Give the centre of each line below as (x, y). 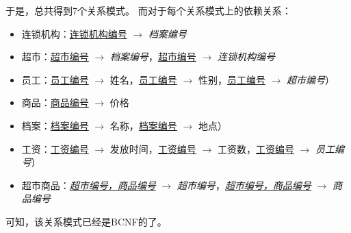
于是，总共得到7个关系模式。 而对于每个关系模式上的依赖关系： (148, 10)
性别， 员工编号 (232, 79)
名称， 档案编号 (143, 125)
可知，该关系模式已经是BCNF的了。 (86, 221)
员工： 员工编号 (55, 79)
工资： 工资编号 (55, 148)
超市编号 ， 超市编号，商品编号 (244, 185)
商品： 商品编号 (55, 102)
